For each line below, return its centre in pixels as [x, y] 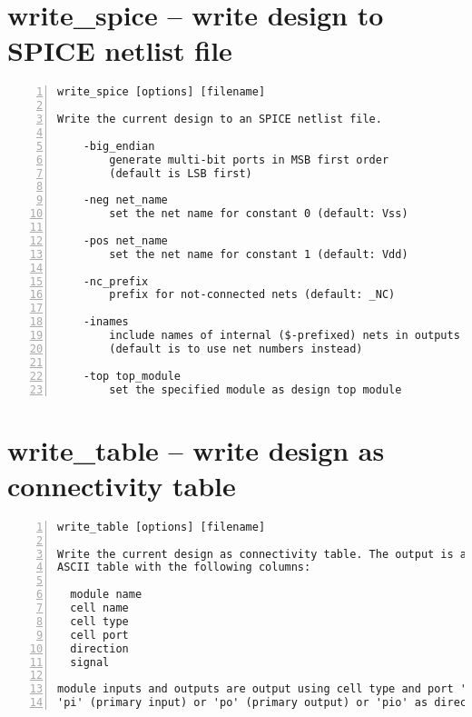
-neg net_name [125, 200]
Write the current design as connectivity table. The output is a [262, 554]
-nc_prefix [116, 281]
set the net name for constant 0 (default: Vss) [259, 214]
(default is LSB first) [181, 173]
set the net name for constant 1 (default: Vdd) [259, 254]
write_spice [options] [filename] [162, 92]
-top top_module [132, 376]
